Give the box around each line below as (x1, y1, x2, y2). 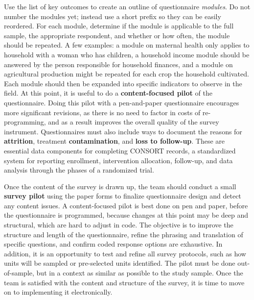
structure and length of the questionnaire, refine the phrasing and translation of (4, 229, 243, 239)
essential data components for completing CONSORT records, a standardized (4, 145, 236, 155)
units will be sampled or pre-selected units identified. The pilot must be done (4, 258, 235, 268)
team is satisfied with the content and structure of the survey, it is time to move (4, 277, 245, 287)
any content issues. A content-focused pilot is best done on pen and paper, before (4, 200, 248, 210)
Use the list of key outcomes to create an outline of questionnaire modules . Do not (4, 1, 251, 11)
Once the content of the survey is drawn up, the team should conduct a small (4, 181, 236, 191)
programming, (4, 117, 46, 127)
